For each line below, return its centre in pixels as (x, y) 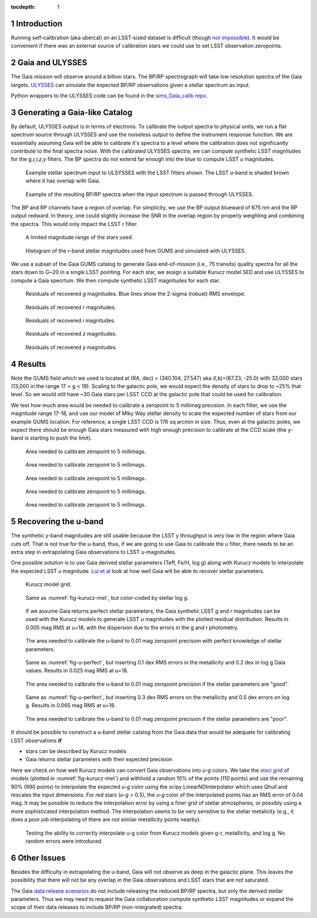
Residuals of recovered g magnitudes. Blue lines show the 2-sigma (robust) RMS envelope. (136, 294)
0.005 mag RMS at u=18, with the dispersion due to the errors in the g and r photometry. (132, 627)
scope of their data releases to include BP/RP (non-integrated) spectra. (97, 907)
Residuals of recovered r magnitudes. (71, 307)
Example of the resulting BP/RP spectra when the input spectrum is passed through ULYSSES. (139, 194)
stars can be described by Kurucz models (76, 751)
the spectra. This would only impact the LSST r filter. (74, 224)
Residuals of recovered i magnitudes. (70, 320)
